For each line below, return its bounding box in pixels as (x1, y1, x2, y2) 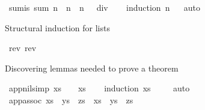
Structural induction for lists (5, 21, 110, 34)
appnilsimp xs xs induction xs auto (8, 82, 190, 94)
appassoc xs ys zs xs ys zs (8, 93, 133, 106)
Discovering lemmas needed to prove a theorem (5, 61, 179, 74)
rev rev (8, 41, 37, 54)
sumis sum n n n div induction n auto (8, 1, 200, 13)
